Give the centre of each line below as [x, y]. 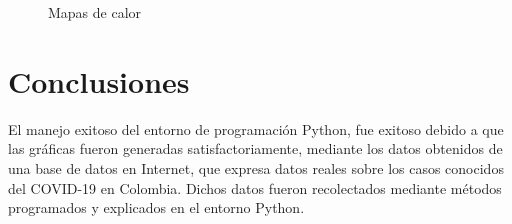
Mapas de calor [95, 12]
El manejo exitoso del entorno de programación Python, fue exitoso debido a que [256, 128]
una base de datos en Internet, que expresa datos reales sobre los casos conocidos [256, 167]
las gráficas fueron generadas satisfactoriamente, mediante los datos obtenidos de [255, 148]
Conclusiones [99, 80]
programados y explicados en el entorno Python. [156, 207]
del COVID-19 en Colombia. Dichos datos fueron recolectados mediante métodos [255, 187]
